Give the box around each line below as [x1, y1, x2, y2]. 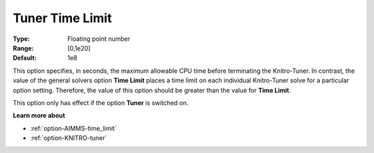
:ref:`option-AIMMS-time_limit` [30, 124, 117, 132]
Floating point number [67, 35, 131, 43]
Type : [12, 35, 30, 43]
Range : [12, 44, 34, 52]
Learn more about [12, 111, 66, 120]
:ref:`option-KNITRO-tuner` [30, 134, 107, 142]
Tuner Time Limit [12, 10, 112, 26]
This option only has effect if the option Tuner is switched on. [12, 98, 189, 107]
